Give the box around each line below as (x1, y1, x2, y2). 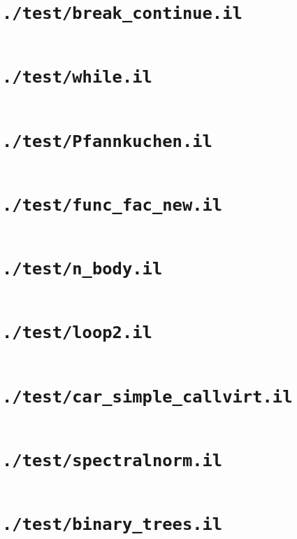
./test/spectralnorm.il (2, 450, 223, 470)
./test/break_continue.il (2, 3, 242, 24)
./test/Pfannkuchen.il (2, 131, 212, 151)
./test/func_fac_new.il (2, 195, 223, 215)
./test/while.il (2, 67, 152, 87)
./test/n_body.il (2, 259, 163, 279)
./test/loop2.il (2, 323, 152, 343)
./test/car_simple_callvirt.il (2, 386, 293, 407)
